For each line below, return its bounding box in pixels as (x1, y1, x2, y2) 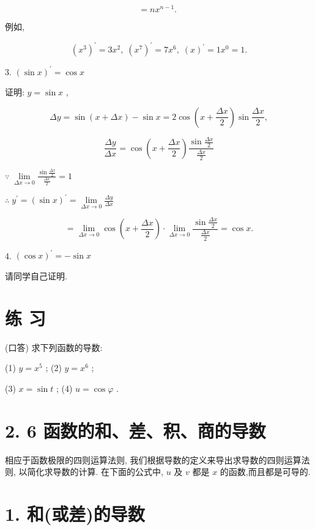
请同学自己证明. (5, 269, 67, 282)
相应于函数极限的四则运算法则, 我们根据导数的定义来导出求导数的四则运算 (5, 453, 302, 466)
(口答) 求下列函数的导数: (5, 340, 103, 353)
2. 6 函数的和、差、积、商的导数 (5, 418, 266, 443)
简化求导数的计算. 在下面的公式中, (27, 465, 163, 478)
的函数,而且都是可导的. (220, 465, 311, 478)
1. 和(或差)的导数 (5, 501, 145, 526)
